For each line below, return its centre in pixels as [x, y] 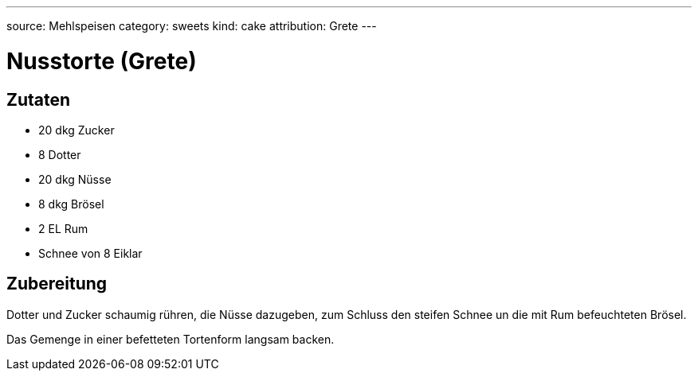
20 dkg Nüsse [75, 179]
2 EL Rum [63, 228]
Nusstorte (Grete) [102, 61]
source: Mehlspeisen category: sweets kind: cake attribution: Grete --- [192, 26]
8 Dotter [60, 154]
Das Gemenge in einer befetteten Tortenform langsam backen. [171, 339]
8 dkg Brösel [71, 204]
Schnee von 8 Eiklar [90, 253]
